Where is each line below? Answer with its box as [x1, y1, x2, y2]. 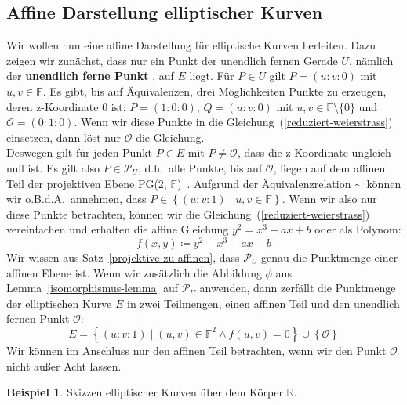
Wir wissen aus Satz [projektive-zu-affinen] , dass [6, 249, 240, 265]
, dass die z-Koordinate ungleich [237, 144, 391, 161]
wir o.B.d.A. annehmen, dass [6, 190, 147, 207]
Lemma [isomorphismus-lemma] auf [6, 280, 179, 296]
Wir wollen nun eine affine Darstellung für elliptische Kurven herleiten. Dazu [6, 37, 376, 53]
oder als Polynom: [314, 221, 402, 237]
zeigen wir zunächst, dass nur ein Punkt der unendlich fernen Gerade [6, 52, 338, 68]
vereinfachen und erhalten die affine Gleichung [6, 221, 229, 237]
